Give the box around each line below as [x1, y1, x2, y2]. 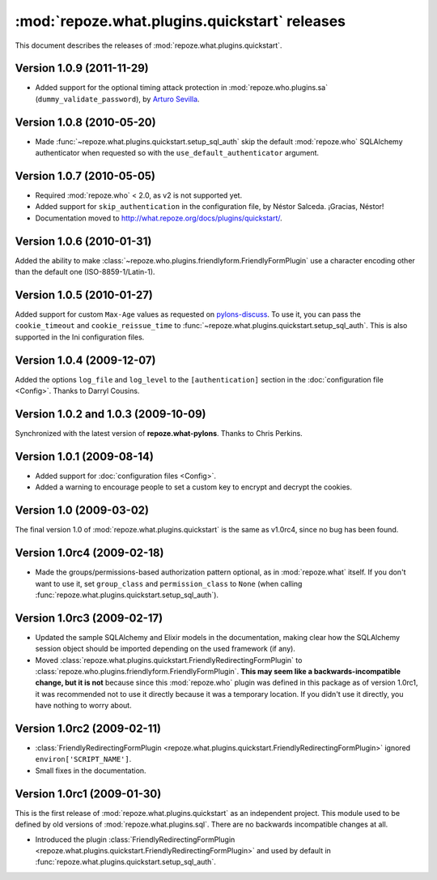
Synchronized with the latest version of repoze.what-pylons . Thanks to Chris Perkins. [15, 429, 303, 438]
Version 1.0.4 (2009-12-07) [15, 353, 156, 367]
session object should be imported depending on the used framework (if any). [35, 644, 295, 654]
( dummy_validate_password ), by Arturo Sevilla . [35, 94, 200, 104]
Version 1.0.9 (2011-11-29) [15, 62, 149, 75]
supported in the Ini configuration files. [15, 332, 145, 342]
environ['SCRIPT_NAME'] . [35, 754, 132, 764]
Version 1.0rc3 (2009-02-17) [15, 611, 163, 625]
